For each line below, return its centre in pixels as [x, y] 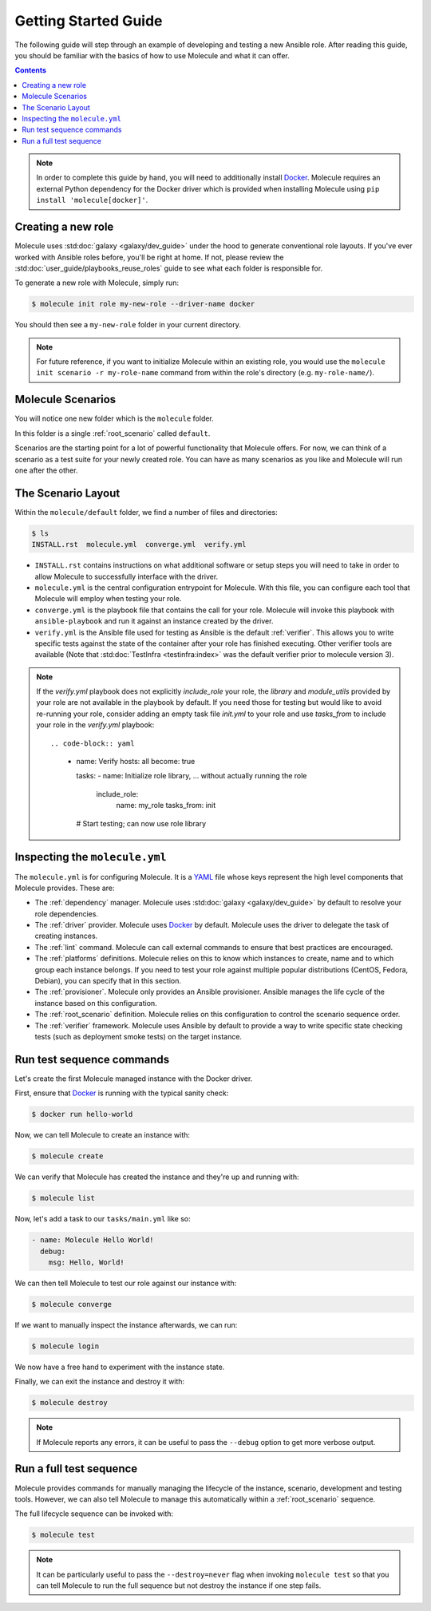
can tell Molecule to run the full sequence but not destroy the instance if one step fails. [179, 1585]
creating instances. [66, 936]
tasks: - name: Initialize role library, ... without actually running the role [192, 776]
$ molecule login [65, 1346]
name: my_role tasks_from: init [166, 805]
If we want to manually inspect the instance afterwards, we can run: [126, 1324]
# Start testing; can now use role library [141, 823]
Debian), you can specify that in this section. [108, 981]
